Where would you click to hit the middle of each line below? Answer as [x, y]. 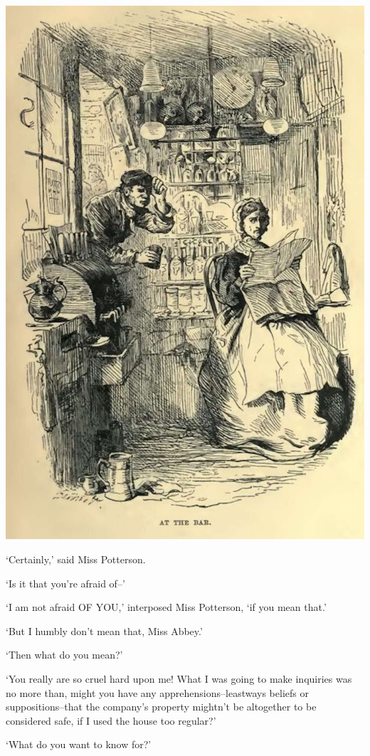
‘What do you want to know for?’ [79, 744]
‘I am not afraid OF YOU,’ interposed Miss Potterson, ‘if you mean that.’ [166, 607]
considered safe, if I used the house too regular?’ [111, 720]
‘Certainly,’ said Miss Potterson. [76, 559]
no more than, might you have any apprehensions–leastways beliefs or [157, 692]
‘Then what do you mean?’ [64, 655]
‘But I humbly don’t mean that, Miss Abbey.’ [104, 630]
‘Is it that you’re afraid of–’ [65, 583]
